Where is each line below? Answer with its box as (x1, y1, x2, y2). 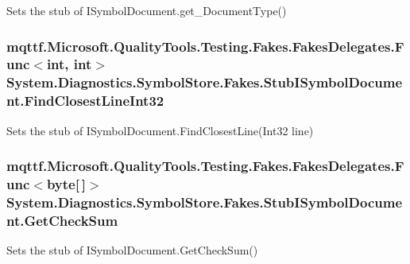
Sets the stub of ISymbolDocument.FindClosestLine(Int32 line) (6, 122, 314, 138)
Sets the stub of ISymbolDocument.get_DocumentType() (6, 2, 287, 18)
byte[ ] (46, 174, 86, 194)
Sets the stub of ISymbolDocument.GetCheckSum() (6, 242, 258, 258)
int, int (46, 54, 92, 74)
